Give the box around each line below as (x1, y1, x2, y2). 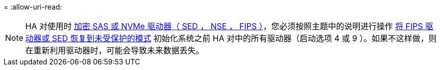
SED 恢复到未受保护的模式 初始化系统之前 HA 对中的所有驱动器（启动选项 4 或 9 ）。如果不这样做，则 (52, 33, 437, 43)
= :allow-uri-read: (4, 3, 62, 11)
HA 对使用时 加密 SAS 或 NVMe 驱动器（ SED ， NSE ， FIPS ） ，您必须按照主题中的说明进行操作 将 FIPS (25, 21, 423, 31)
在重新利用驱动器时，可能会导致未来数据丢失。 (25, 45, 204, 55)
